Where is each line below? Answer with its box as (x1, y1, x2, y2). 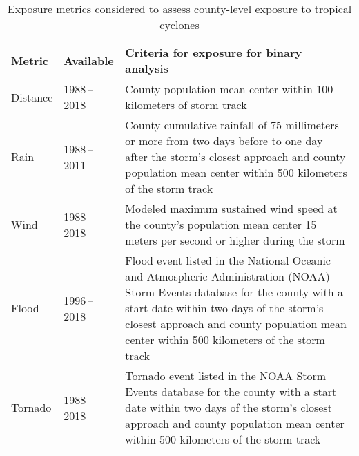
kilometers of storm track (125, 97, 247, 113)
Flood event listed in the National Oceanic (125, 252, 331, 268)
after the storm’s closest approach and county (125, 149, 346, 164)
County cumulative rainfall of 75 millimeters (125, 117, 339, 133)
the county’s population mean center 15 (125, 216, 317, 232)
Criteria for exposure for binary (125, 44, 302, 60)
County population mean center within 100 (125, 81, 333, 97)
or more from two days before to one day (125, 133, 323, 149)
